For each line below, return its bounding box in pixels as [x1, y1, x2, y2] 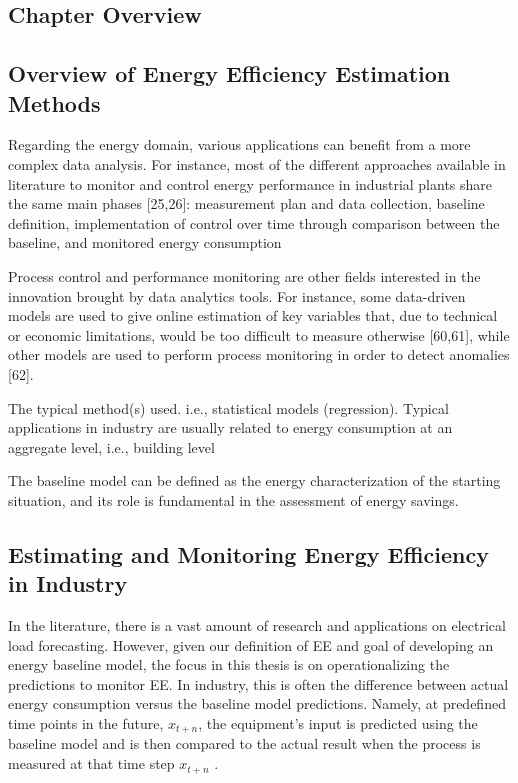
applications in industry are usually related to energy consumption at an [8, 417, 453, 438]
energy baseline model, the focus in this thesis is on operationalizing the [8, 654, 450, 675]
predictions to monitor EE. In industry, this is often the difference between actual [8, 673, 509, 694]
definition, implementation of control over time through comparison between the [8, 212, 500, 233]
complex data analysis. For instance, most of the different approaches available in [8, 153, 506, 174]
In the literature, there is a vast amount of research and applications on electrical [8, 615, 506, 636]
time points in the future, [8, 713, 164, 734]
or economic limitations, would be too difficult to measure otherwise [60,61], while [8, 324, 510, 345]
